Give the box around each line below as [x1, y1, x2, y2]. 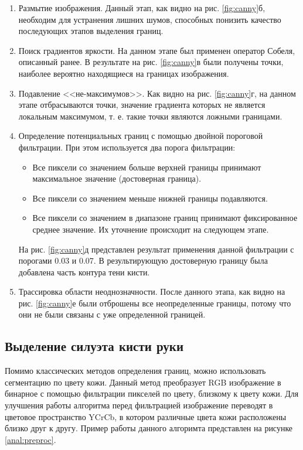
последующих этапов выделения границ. [18, 25, 164, 37]
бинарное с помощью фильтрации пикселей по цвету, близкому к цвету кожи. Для [5, 387, 299, 400]
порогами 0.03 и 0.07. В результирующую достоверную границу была [18, 254, 268, 267]
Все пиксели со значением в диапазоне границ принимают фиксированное [32, 212, 298, 224]
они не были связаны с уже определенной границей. [18, 308, 206, 321]
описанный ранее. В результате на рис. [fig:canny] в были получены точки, [18, 56, 284, 68]
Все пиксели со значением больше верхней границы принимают [32, 161, 261, 173]
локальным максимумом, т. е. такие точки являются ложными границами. [18, 110, 282, 122]
